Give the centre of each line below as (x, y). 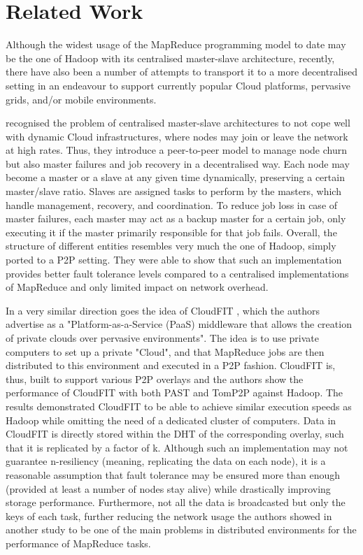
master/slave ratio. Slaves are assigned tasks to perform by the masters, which (173, 191)
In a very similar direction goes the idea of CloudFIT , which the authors (163, 310)
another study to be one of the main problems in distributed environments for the (181, 529)
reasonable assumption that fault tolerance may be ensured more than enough (173, 474)
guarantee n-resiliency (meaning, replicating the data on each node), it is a (166, 461)
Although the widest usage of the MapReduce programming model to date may (176, 44)
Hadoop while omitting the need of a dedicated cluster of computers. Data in (171, 420)
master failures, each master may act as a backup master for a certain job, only (176, 218)
